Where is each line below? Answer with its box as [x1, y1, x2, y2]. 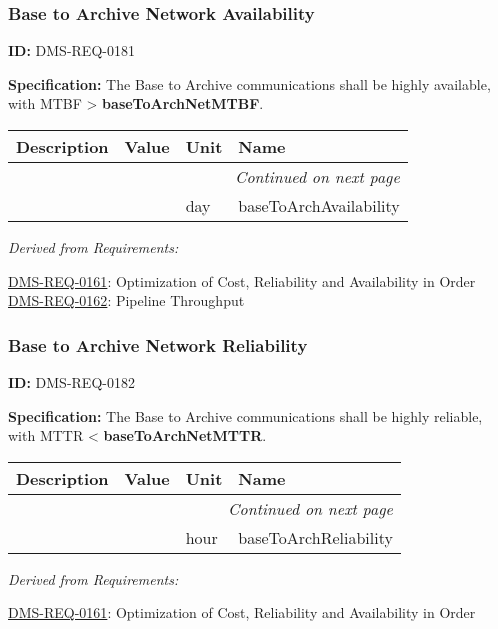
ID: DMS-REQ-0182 [8, 372, 135, 392]
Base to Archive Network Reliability [8, 332, 308, 357]
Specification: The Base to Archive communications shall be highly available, [8, 73, 491, 94]
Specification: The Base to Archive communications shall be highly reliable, [8, 405, 483, 426]
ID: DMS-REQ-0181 [8, 40, 135, 61]
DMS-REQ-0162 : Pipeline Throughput [8, 290, 245, 311]
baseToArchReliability [238, 525, 393, 549]
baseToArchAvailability [238, 194, 400, 217]
